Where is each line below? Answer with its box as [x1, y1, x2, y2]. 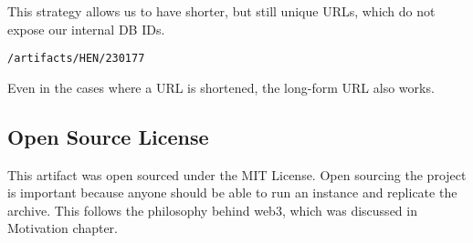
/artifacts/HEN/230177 [7, 52, 145, 66]
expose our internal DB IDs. [7, 19, 165, 38]
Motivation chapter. [7, 218, 119, 238]
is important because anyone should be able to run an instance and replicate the [7, 183, 457, 202]
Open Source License [7, 122, 209, 150]
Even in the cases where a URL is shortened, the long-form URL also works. [7, 77, 435, 96]
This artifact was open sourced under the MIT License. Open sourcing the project [7, 165, 467, 184]
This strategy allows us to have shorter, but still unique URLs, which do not [7, 2, 436, 20]
